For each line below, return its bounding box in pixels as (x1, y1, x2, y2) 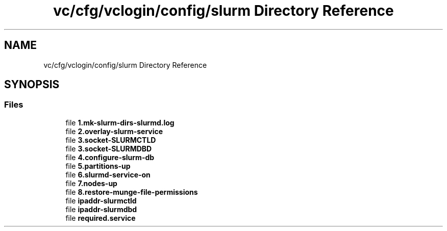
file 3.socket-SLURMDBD (65, 144, 152, 153)
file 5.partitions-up (65, 161, 131, 170)
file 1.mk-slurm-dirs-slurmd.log (65, 118, 175, 127)
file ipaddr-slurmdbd (65, 204, 137, 214)
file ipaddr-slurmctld (65, 196, 137, 205)
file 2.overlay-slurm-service (65, 126, 163, 136)
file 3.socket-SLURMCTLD (65, 135, 156, 144)
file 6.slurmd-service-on (65, 170, 151, 179)
